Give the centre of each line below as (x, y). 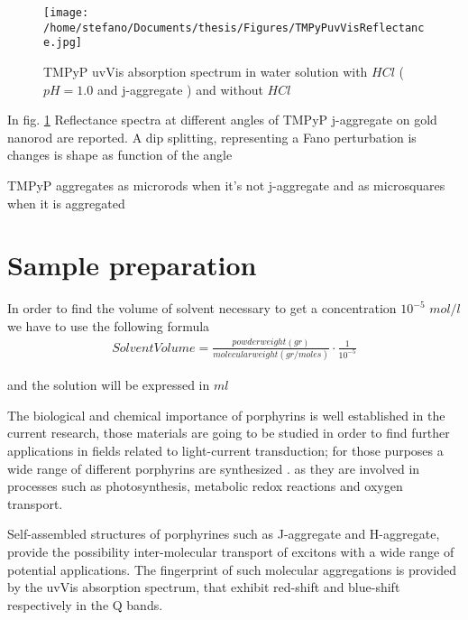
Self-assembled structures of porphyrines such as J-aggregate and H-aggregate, (224, 534)
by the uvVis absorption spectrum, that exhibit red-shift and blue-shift (204, 587)
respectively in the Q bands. (85, 604)
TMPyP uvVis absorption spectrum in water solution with (206, 71)
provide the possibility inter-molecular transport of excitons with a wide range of (231, 551)
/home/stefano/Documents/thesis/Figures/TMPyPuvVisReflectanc (234, 28)
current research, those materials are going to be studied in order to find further (229, 433)
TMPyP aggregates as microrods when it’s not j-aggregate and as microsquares (226, 185)
